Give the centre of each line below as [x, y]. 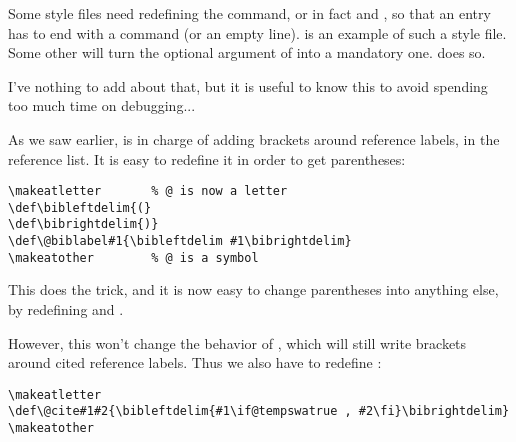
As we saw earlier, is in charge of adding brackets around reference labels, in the [254, 138]
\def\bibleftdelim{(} [80, 207]
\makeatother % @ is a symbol [133, 257]
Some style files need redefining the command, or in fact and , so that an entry [249, 13]
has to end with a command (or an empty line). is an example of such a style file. [257, 32]
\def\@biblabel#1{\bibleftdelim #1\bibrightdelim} [180, 241]
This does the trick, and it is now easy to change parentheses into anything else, [253, 289]
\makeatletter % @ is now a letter [148, 191]
